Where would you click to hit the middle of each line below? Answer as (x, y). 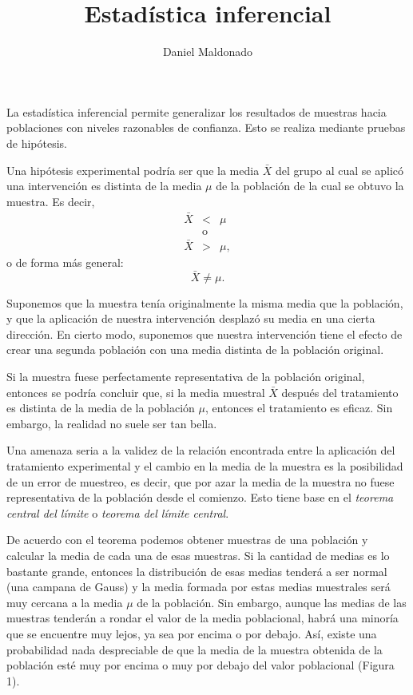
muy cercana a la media (65, 602)
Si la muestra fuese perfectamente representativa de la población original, (186, 376)
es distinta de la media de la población (101, 408)
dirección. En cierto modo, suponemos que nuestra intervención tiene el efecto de (205, 334)
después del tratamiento (340, 392)
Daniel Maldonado (208, 52)
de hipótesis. (37, 143)
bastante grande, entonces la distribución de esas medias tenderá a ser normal (197, 571)
